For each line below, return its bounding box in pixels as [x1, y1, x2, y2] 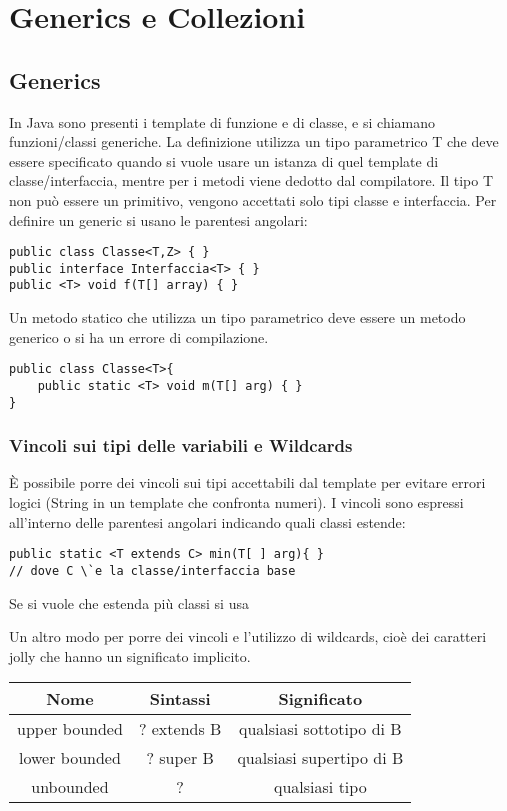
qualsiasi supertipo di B [237, 746, 404, 770]
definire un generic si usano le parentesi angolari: [9, 209, 308, 230]
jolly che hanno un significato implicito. [9, 645, 251, 666]
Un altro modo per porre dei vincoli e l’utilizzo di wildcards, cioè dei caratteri [9, 626, 487, 647]
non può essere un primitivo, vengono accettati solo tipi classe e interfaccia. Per [9, 189, 497, 210]
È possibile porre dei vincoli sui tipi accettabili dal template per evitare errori [9, 472, 486, 493]
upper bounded [17, 717, 123, 741]
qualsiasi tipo [274, 775, 367, 799]
